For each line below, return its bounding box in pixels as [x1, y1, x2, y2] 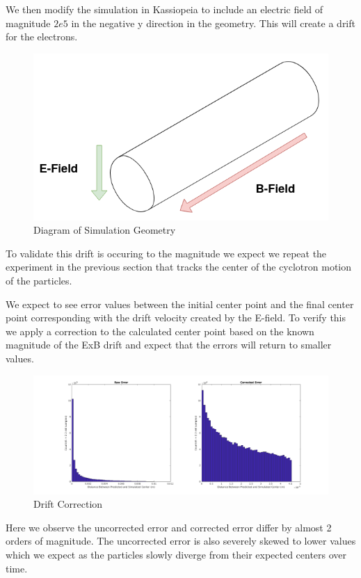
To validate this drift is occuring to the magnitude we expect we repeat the [6, 246, 327, 260]
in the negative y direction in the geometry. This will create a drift [71, 15, 355, 30]
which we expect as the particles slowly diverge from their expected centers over [6, 547, 347, 561]
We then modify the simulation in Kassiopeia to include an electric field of [6, 2, 323, 16]
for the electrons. [6, 29, 78, 44]
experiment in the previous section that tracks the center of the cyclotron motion [6, 259, 352, 274]
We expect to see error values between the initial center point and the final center [6, 296, 354, 311]
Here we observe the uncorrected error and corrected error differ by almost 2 [6, 520, 332, 534]
